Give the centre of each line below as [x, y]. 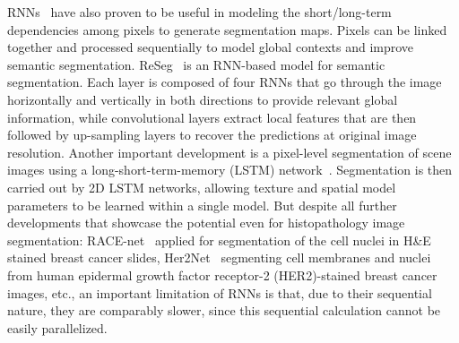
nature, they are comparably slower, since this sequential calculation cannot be [224, 310]
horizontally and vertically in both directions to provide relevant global [203, 99]
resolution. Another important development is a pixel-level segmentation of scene [229, 152]
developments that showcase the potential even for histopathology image [206, 223]
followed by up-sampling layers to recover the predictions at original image [212, 135]
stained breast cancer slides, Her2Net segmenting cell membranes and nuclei [219, 257]
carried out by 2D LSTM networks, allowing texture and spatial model [202, 187]
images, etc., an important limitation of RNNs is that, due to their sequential [220, 292]
